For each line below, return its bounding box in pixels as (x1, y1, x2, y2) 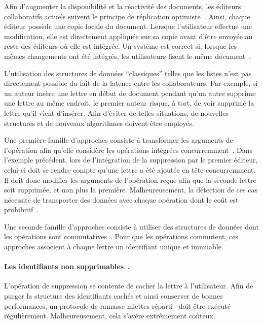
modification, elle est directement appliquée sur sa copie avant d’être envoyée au (4, 30, 253, 41)
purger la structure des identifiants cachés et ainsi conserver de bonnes (4, 290, 223, 301)
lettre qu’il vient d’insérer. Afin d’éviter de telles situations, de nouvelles (4, 107, 229, 118)
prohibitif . (4, 204, 39, 215)
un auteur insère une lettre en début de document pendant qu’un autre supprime (4, 87, 256, 98)
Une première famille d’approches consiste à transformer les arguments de (4, 135, 233, 145)
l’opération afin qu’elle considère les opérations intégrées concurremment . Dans (4, 144, 253, 155)
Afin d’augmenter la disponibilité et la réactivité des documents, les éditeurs (4, 1, 241, 11)
